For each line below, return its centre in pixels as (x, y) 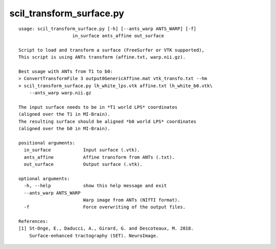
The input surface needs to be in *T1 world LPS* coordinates (98, 107)
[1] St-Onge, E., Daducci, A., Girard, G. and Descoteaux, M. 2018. (106, 229)
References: (33, 221)
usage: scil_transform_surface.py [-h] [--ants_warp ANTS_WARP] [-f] (108, 29)
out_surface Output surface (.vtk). (83, 164)
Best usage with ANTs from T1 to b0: (66, 71)
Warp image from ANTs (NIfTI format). (132, 200)
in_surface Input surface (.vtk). (82, 150)
